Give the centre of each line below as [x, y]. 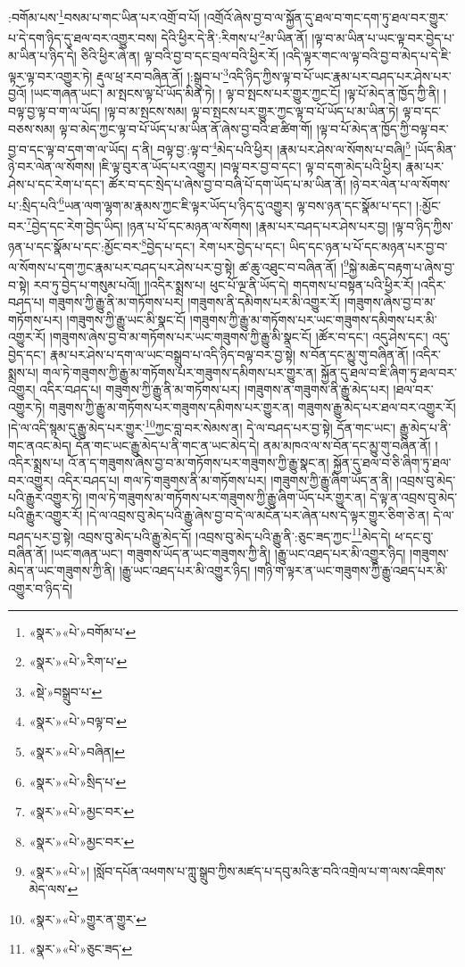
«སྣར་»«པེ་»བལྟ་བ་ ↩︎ [78, 721]
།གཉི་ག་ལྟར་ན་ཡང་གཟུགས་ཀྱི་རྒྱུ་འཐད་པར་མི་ [351, 570]
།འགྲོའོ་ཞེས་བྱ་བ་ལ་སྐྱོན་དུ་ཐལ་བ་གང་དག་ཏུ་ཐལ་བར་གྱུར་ [326, 17]
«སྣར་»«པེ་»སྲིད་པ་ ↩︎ [78, 781]
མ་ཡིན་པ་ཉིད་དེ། [42, 55]
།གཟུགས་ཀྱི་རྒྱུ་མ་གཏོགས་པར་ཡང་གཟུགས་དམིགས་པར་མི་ [313, 319]
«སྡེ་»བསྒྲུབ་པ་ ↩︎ [66, 691]
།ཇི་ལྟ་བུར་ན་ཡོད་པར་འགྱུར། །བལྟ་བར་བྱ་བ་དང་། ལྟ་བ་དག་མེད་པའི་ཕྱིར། [250, 166]
